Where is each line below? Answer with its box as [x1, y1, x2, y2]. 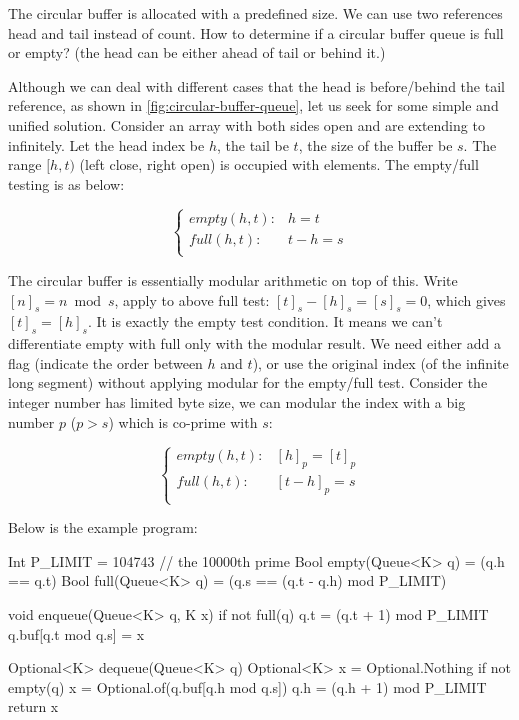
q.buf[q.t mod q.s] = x [8, 623, 145, 644]
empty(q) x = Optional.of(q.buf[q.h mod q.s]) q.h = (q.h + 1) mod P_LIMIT [8, 676, 487, 697]
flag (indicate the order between [8, 352, 203, 373]
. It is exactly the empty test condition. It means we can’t [87, 311, 443, 332]
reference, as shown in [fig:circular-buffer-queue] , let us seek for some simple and [8, 95, 499, 116]
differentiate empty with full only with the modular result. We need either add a [8, 333, 501, 354]
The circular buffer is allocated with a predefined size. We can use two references [8, 3, 503, 23]
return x [8, 696, 59, 717]
